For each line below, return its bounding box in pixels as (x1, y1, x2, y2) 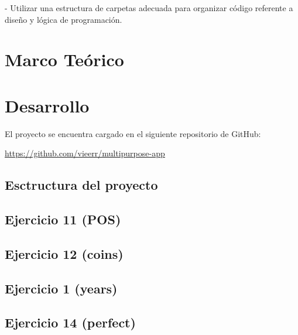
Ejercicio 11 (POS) (5, 210, 121, 228)
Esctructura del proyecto (5, 176, 158, 194)
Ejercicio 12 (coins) (5, 244, 124, 262)
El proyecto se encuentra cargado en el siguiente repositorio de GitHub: (5, 127, 261, 139)
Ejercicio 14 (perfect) (5, 313, 136, 331)
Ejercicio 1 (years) (5, 279, 118, 297)
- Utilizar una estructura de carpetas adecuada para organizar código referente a (5, 2, 293, 13)
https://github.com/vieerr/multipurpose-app (5, 147, 165, 159)
